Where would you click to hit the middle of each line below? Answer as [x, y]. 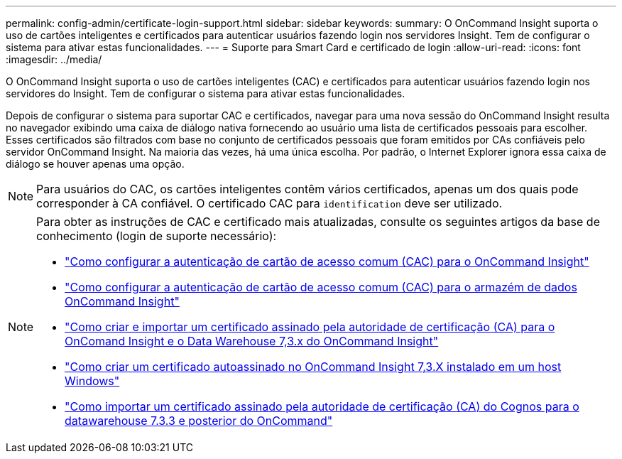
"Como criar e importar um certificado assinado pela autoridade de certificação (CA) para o [310, 327]
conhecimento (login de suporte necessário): [157, 236]
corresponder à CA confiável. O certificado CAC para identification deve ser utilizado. [269, 203]
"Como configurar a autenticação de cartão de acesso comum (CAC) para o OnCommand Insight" [327, 261]
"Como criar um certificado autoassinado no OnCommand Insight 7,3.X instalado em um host [313, 367]
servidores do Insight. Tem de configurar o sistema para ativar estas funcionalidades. [206, 93]
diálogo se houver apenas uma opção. [95, 164]
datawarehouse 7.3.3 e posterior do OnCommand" [199, 421]
